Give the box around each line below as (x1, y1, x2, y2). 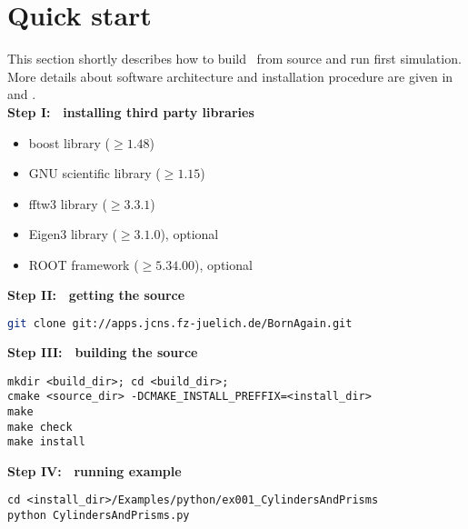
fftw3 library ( (28, 194, 107, 213)
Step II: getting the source (7, 285, 185, 304)
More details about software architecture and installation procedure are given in (7, 66, 453, 85)
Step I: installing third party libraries (7, 102, 254, 121)
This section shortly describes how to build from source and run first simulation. (7, 49, 462, 68)
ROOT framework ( (28, 255, 139, 274)
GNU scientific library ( (28, 164, 161, 183)
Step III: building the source (7, 342, 198, 361)
